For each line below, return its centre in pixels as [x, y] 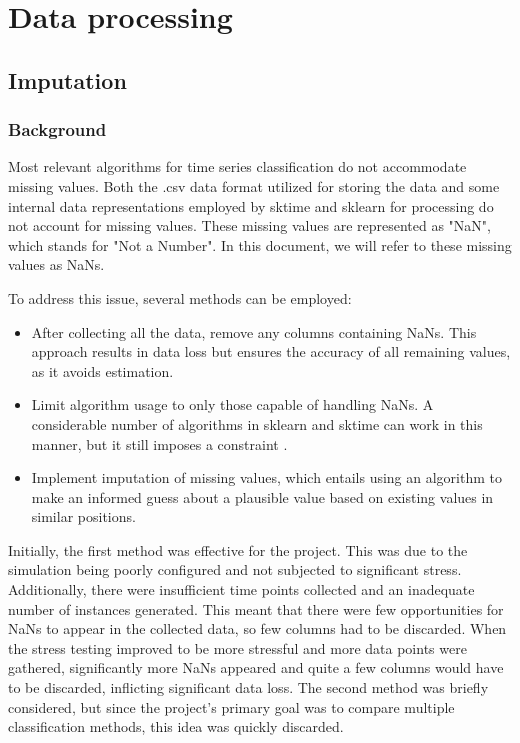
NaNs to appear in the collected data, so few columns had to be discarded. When [257, 628]
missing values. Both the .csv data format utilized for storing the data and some [254, 185]
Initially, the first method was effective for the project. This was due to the [238, 549]
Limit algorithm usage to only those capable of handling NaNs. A [232, 404]
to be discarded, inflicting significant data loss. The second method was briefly [248, 687]
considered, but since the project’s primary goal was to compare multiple [231, 706]
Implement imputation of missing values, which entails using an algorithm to [266, 477]
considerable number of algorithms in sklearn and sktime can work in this [257, 423]
